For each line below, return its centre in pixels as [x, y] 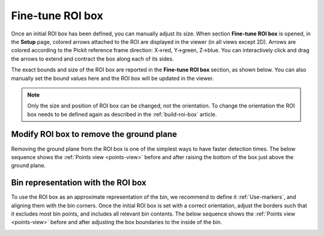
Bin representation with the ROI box [79, 183]
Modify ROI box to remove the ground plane [94, 134]
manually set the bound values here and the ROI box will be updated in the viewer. [112, 78]
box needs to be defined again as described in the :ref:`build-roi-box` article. [122, 114]
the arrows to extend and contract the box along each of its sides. [92, 59]
